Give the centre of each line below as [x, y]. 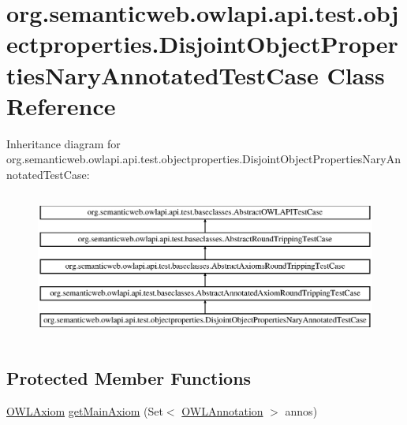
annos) [301, 410]
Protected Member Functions [129, 377]
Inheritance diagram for [63, 143]
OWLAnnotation [222, 410]
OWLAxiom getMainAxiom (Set [85, 410]
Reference [61, 105]
